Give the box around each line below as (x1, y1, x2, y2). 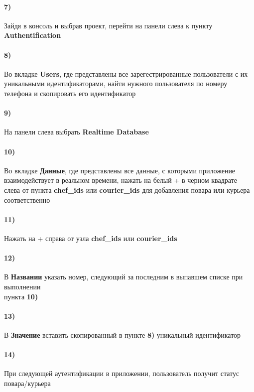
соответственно (4, 194, 50, 205)
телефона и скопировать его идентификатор (4, 88, 136, 98)
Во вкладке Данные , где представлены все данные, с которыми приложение (4, 165, 236, 175)
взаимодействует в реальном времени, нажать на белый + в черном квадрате (4, 175, 237, 185)
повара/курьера (4, 378, 51, 388)
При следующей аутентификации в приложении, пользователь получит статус (4, 368, 240, 379)
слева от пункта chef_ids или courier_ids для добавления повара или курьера (4, 184, 250, 195)
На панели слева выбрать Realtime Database (4, 127, 149, 137)
